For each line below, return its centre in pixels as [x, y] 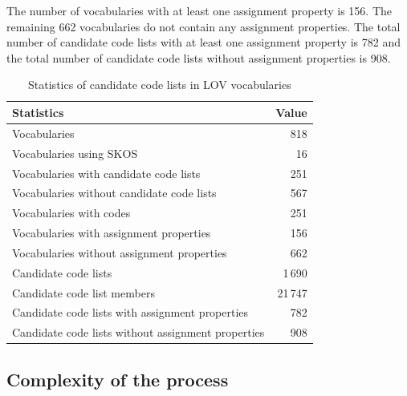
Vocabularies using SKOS [75, 153]
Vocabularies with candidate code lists [106, 173]
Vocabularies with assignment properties [112, 233]
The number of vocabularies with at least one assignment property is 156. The [199, 10]
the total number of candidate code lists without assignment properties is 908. [199, 57]
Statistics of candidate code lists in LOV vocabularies [160, 85]
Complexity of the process [118, 379]
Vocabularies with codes [71, 213]
